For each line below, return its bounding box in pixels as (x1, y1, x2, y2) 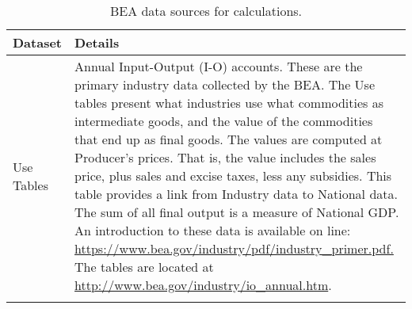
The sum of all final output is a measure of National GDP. (74, 203, 399, 221)
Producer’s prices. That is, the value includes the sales (74, 148, 376, 166)
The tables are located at (74, 257, 214, 276)
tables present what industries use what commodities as (74, 93, 384, 112)
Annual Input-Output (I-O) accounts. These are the (74, 57, 363, 75)
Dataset (13, 33, 63, 51)
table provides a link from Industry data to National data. (74, 185, 398, 203)
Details (74, 33, 120, 51)
